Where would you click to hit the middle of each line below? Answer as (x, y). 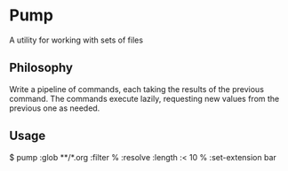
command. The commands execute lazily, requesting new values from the (144, 98)
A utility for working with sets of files (76, 40)
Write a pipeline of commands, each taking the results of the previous (137, 89)
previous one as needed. (55, 108)
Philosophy (41, 68)
